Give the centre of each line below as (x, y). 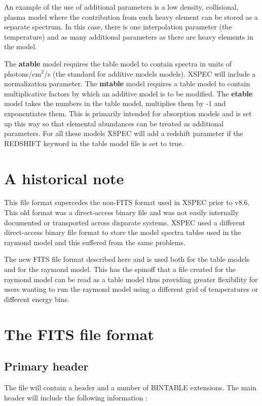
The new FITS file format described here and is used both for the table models (127, 259)
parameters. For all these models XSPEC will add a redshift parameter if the (124, 133)
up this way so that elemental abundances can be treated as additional (114, 123)
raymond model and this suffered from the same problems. (95, 242)
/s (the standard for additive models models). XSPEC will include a (150, 73)
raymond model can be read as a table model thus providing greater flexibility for (131, 279)
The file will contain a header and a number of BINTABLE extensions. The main (130, 387)
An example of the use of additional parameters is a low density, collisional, (121, 7)
